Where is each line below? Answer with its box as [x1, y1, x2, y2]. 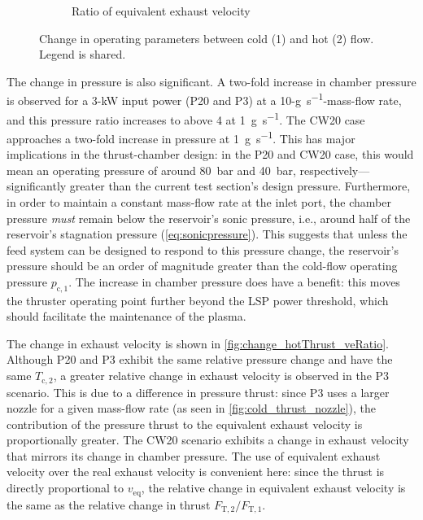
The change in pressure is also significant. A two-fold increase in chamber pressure [7, 72, 416, 90]
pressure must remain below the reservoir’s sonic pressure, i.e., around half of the [7, 209, 411, 226]
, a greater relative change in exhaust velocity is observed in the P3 [53, 367, 390, 384]
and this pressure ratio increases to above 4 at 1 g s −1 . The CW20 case [7, 108, 365, 128]
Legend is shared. [39, 46, 126, 63]
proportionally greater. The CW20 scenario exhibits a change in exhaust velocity [7, 431, 409, 448]
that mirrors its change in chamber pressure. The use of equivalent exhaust [7, 447, 381, 464]
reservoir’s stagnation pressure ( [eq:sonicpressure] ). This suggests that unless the [7, 225, 408, 243]
